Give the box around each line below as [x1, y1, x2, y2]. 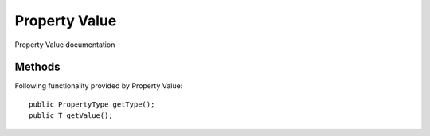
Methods [14, 60, 61, 74]
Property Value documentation [14, 40, 115, 49]
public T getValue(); [29, 111, 113, 120]
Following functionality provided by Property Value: [14, 81, 183, 91]
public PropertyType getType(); [29, 99, 155, 109]
